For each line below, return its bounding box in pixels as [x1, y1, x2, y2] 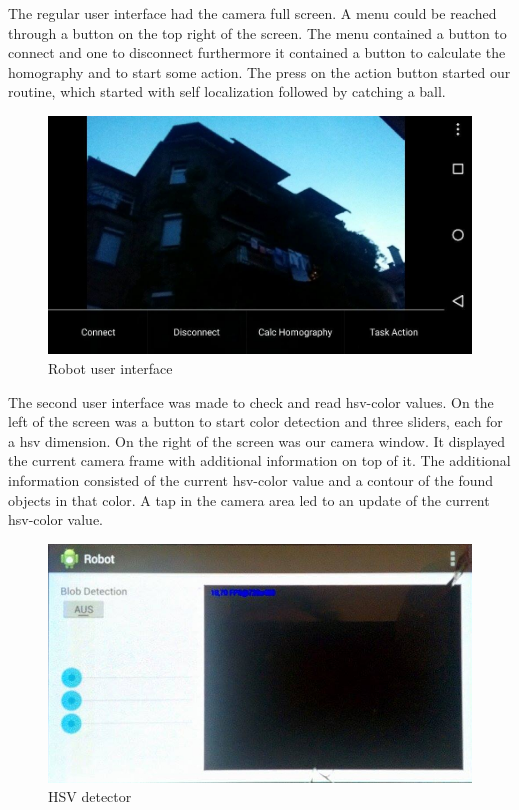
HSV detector [48, 786, 132, 807]
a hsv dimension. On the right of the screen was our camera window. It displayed [8, 430, 506, 451]
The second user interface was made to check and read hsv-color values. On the [8, 391, 494, 412]
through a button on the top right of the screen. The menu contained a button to [8, 22, 507, 43]
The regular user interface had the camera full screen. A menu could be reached [8, 3, 497, 23]
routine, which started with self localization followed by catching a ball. [8, 81, 446, 102]
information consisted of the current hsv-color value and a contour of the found [8, 470, 494, 491]
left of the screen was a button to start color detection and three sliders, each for [8, 411, 503, 432]
